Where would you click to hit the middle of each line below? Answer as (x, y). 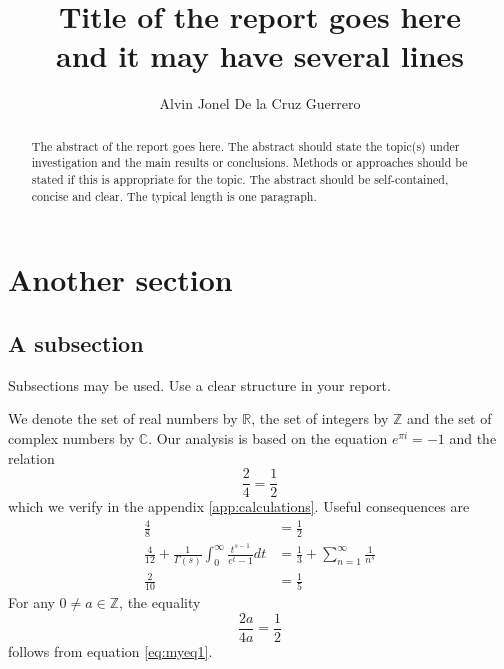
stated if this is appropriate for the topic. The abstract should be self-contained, (240, 179)
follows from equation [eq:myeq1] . (110, 651)
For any (31, 602)
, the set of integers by (320, 418)
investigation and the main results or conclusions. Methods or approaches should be (249, 162)
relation (31, 457)
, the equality (160, 602)
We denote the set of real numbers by (123, 418)
